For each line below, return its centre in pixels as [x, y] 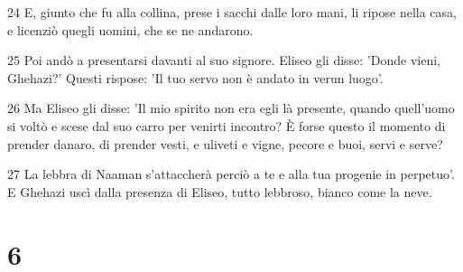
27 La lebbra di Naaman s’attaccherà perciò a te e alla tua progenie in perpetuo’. [231, 174]
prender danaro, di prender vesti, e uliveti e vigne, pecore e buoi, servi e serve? [225, 143]
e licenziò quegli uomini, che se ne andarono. [130, 29]
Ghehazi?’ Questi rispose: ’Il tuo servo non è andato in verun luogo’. [195, 77]
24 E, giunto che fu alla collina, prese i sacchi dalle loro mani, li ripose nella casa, [232, 12]
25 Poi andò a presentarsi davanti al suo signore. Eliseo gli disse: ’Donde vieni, [224, 60]
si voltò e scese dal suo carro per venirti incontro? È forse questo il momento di [227, 125]
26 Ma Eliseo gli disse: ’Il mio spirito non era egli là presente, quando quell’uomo [231, 108]
